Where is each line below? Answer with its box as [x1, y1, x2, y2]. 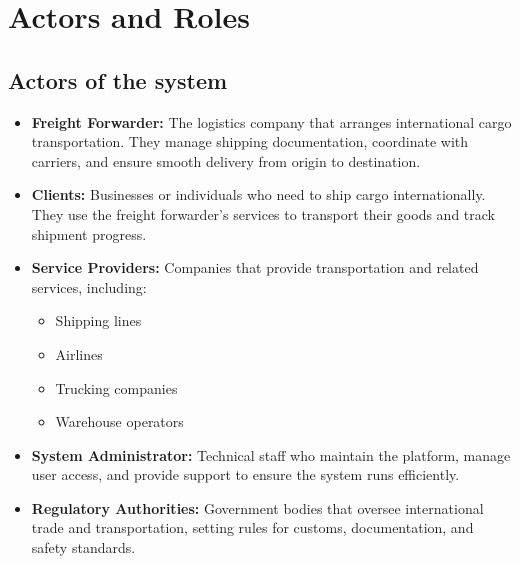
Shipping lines [55, 310, 142, 331]
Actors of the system [8, 64, 228, 95]
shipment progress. [31, 223, 147, 244]
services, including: [31, 276, 147, 297]
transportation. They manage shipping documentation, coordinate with [31, 131, 469, 152]
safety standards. [31, 537, 136, 558]
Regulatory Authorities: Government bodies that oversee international [31, 497, 484, 518]
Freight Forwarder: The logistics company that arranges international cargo [31, 111, 512, 132]
